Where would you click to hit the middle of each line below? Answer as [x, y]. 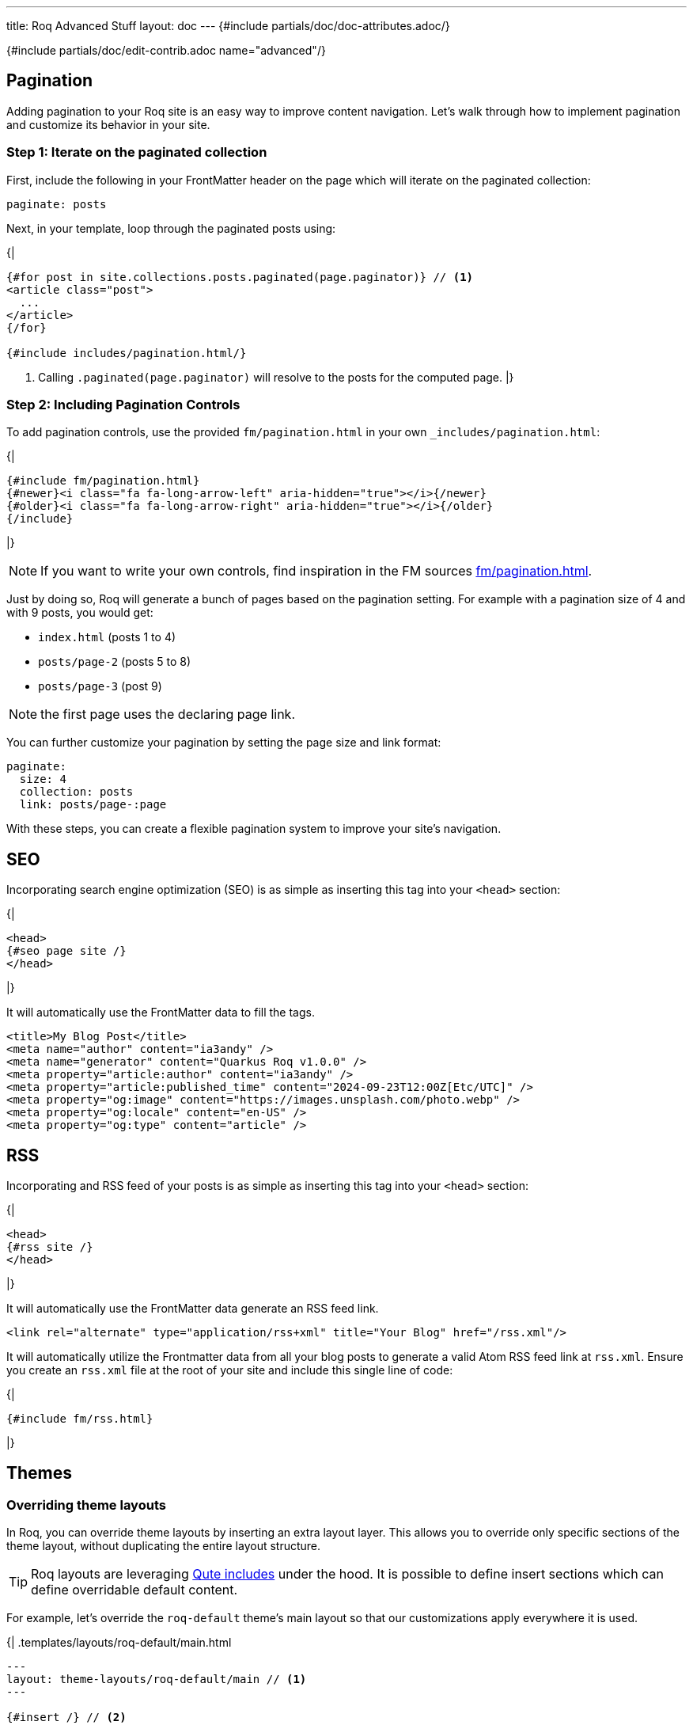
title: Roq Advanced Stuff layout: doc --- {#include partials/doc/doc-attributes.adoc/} [228, 26]
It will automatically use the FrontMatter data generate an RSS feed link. [193, 1309]
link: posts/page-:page [93, 805]
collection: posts [76, 792]
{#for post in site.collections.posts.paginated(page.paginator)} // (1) [240, 277]
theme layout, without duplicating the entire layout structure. [164, 1546]
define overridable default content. [134, 1590]
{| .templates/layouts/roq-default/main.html [119, 1643]
